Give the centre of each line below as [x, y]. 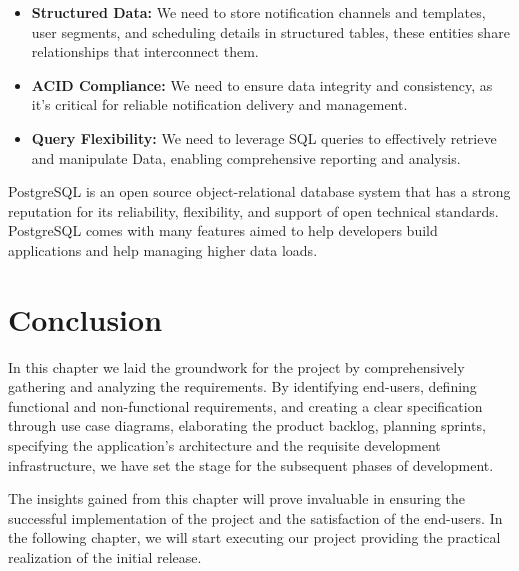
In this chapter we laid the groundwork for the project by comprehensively [236, 366]
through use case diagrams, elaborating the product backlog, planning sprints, [247, 425]
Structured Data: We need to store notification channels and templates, [258, 12]
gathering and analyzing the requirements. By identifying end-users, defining [242, 386]
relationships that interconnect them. [145, 51]
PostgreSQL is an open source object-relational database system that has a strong [259, 191]
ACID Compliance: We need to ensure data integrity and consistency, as [262, 84]
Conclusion [85, 318]
